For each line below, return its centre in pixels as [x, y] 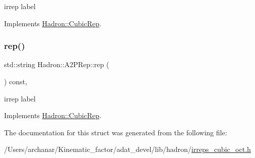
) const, [16, 81]
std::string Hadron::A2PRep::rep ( [57, 64]
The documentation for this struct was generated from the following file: [116, 132]
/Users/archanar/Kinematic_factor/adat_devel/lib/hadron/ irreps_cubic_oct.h [127, 149]
